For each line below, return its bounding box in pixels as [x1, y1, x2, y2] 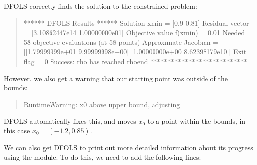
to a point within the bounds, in [147, 116, 246, 126]
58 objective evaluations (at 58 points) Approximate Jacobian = [23, 37, 218, 47]
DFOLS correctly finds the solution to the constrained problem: [4, 1, 197, 11]
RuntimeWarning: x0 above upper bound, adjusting [23, 99, 180, 109]
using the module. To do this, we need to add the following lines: [4, 152, 201, 162]
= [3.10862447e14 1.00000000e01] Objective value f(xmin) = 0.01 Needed [23, 27, 245, 38]
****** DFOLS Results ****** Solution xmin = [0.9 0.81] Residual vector [23, 17, 249, 28]
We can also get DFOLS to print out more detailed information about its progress [4, 142, 253, 152]
